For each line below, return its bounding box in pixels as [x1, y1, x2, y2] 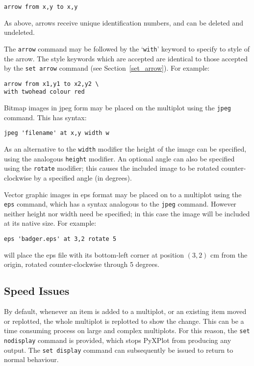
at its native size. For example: [4, 218, 97, 228]
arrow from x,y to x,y [4, 3, 78, 10]
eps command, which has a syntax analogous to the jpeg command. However [4, 199, 236, 209]
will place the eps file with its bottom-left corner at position [4, 249, 184, 260]
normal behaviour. [4, 354, 59, 365]
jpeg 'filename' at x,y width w [4, 130, 109, 137]
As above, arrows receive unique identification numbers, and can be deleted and [4, 17, 244, 27]
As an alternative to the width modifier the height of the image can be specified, [4, 143, 247, 154]
